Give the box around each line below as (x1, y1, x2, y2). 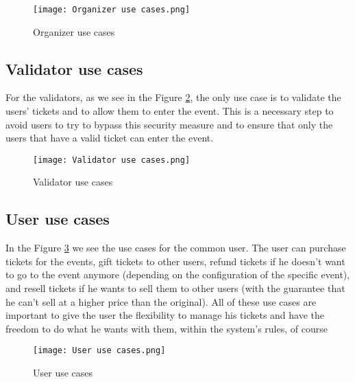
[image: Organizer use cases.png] (33, 5, 191, 14)
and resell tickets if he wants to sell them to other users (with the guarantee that (5, 281, 345, 295)
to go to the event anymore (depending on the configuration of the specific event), (5, 267, 350, 282)
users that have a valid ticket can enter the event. (5, 131, 214, 145)
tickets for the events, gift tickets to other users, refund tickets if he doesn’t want (5, 254, 345, 268)
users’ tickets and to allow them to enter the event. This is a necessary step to (5, 104, 334, 118)
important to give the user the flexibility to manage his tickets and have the (5, 308, 325, 322)
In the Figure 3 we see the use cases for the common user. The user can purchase (5, 240, 346, 255)
